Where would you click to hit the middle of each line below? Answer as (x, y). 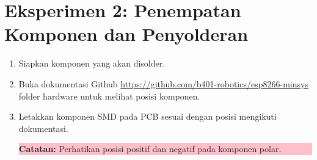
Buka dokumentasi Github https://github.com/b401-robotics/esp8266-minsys (163, 83)
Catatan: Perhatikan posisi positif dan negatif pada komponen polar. (150, 149)
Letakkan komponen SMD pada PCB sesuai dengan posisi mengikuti (148, 116)
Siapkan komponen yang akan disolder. (92, 63)
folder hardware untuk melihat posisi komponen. (109, 96)
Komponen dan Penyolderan (126, 34)
